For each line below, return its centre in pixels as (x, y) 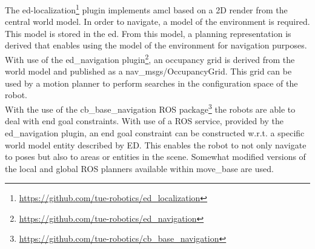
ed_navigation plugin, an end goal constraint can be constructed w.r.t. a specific (155, 132)
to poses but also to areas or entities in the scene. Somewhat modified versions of (155, 157)
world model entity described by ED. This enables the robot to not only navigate (156, 144)
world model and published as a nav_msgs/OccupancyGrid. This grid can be (148, 71)
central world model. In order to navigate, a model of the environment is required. (157, 22)
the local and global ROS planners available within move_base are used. (139, 168)
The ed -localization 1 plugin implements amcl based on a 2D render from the (146, 9)
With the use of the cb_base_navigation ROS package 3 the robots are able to (150, 108)
